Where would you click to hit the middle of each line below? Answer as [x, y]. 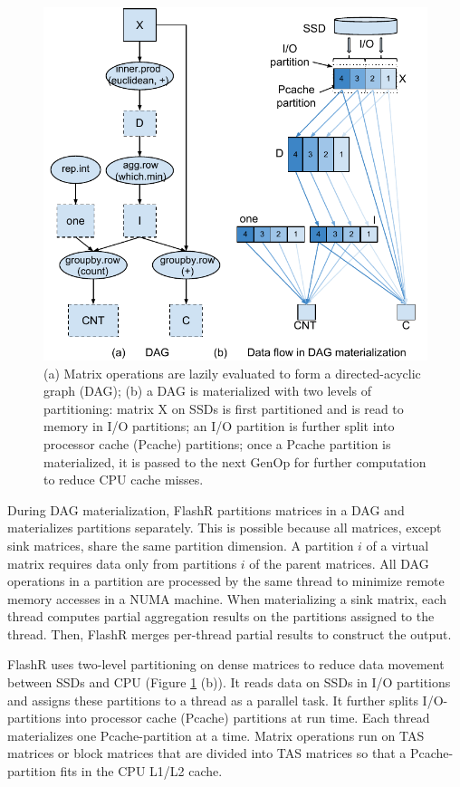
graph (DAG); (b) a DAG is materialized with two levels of [208, 391]
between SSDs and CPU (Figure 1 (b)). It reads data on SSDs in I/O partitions [229, 682]
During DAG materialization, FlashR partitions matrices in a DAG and [206, 509]
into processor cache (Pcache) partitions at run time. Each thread [247, 718]
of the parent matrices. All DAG [339, 563]
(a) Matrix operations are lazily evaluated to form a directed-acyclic [232, 373]
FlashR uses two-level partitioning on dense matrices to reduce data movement [226, 664]
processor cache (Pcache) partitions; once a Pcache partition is [217, 443]
